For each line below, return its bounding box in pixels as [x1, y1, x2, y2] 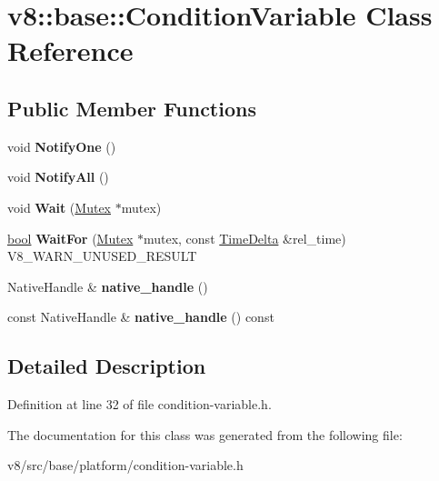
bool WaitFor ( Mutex [7, 228, 134, 247]
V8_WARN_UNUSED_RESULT [7, 246, 197, 266]
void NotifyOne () [7, 136, 116, 155]
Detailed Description [7, 352, 206, 380]
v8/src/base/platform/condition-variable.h [7, 456, 244, 475]
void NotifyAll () [7, 167, 109, 186]
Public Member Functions [7, 94, 256, 122]
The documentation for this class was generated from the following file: [7, 425, 403, 444]
